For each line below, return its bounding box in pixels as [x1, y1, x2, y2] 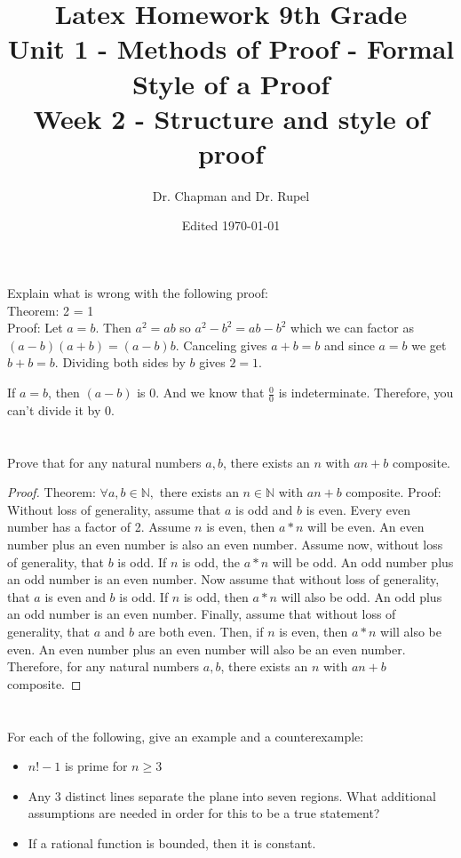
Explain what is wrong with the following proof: [7, 284, 269, 302]
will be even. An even [307, 517, 425, 536]
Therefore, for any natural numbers [7, 657, 200, 676]
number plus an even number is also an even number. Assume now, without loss [7, 535, 443, 554]
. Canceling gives [175, 335, 267, 354]
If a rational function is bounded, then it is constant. [28, 833, 316, 852]
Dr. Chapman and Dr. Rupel [152, 186, 310, 204]
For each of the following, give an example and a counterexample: [7, 726, 364, 745]
